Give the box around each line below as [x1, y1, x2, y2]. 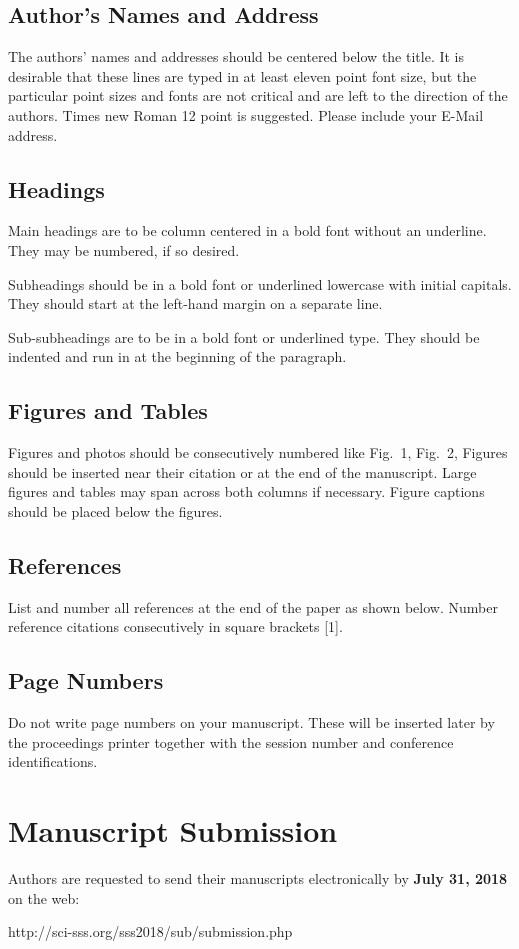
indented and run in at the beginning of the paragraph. [8, 346, 347, 367]
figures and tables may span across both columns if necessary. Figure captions [8, 481, 485, 502]
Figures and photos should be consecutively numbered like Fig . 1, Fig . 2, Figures [8, 442, 508, 463]
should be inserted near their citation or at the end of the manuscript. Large [8, 461, 477, 482]
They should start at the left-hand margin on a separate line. [8, 293, 383, 314]
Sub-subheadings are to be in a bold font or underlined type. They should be [8, 326, 480, 347]
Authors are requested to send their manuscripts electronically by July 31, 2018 [8, 868, 508, 889]
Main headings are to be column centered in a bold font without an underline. [8, 220, 487, 241]
